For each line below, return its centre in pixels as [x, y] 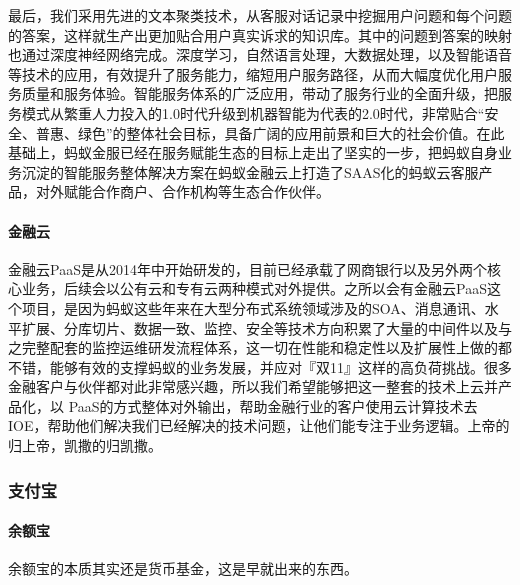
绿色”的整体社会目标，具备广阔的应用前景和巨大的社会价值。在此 [291, 132]
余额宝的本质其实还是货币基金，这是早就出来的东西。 [183, 568]
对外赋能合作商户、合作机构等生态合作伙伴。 [182, 191]
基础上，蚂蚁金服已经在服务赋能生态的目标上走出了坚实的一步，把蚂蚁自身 [253, 152]
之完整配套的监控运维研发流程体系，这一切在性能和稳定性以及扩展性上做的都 [260, 347]
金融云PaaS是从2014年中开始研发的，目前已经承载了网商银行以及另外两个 [247, 268]
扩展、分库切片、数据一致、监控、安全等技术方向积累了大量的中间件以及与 [266, 327]
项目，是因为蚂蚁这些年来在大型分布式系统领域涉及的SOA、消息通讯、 [253, 307]
